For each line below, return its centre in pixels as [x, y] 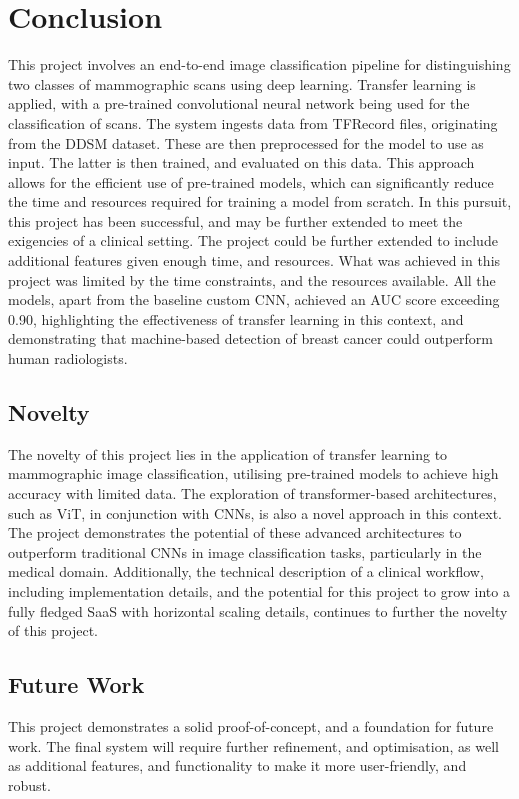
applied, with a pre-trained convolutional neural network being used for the [239, 103]
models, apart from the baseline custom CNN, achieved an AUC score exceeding [254, 299]
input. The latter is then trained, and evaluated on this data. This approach [241, 162]
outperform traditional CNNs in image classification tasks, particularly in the [245, 551]
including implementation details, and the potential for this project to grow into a [259, 590]
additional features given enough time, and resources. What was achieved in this [254, 260]
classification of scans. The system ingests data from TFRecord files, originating [253, 122]
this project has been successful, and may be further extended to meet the [235, 220]
